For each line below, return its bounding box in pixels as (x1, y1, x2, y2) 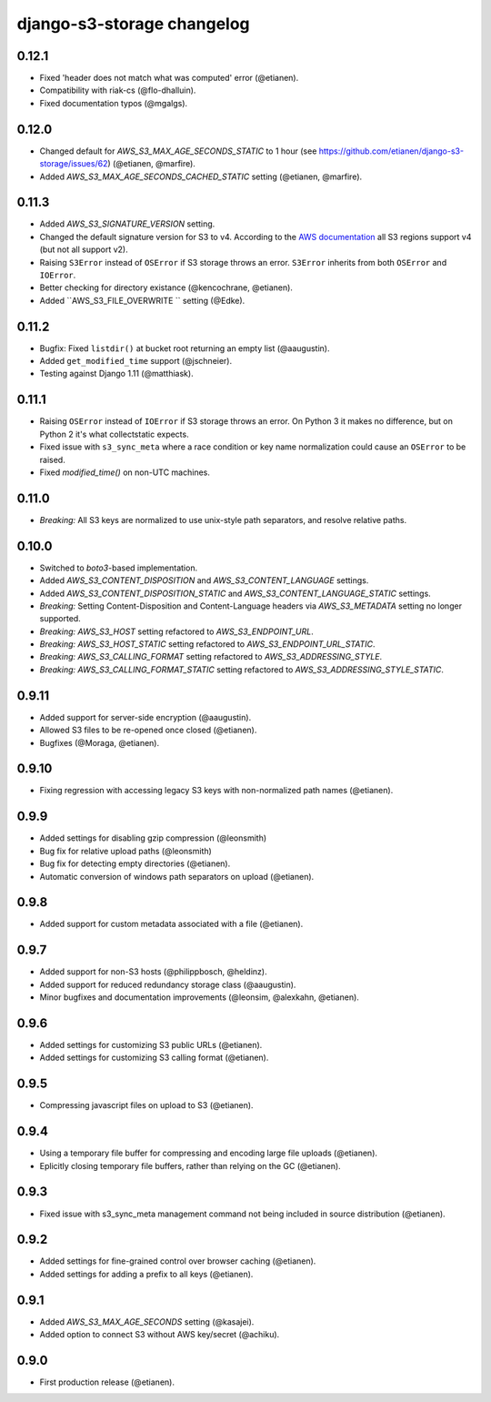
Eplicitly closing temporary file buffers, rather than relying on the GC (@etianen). (39, 1160, 341, 1171)
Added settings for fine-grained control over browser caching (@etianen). (39, 1256, 316, 1266)
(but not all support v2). (39, 244, 128, 255)
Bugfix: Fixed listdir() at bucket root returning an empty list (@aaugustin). (39, 342, 330, 354)
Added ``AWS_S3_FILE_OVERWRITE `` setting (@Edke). (39, 295, 245, 306)
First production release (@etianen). (39, 1377, 175, 1387)
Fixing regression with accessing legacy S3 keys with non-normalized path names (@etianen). (39, 785, 394, 796)
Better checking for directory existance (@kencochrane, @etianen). (39, 282, 293, 293)
